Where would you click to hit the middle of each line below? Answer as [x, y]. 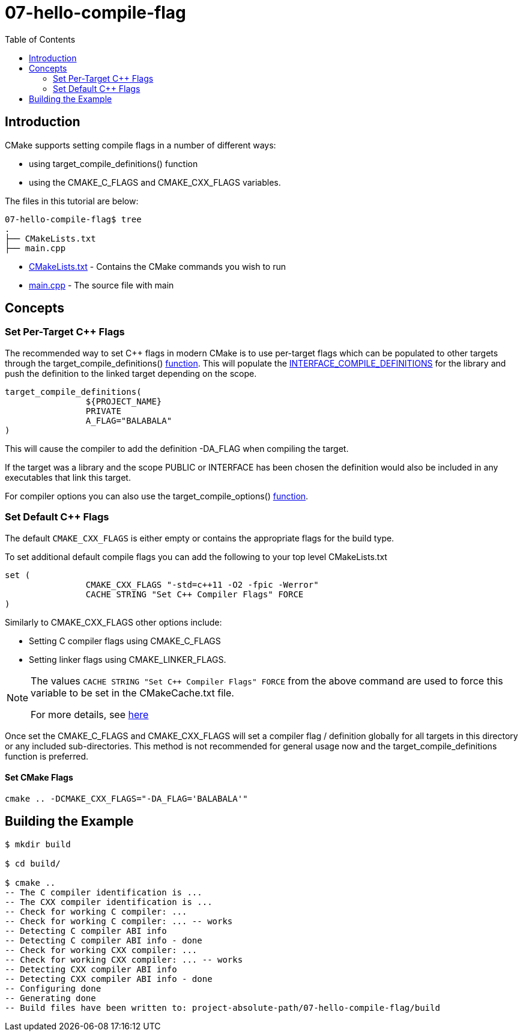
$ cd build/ [33, 863]
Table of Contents [40, 39]
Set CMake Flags [39, 778]
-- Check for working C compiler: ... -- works [119, 921]
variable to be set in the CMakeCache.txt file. [132, 693]
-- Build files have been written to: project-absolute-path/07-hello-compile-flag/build [222, 1007]
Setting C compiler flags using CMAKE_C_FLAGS [125, 641]
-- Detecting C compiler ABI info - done [104, 940]
